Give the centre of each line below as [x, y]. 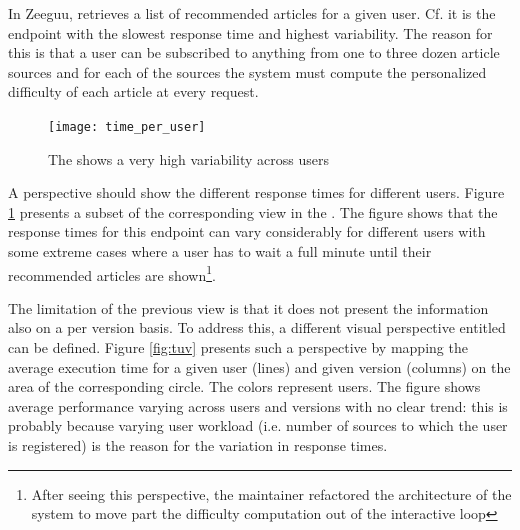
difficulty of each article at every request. [133, 91]
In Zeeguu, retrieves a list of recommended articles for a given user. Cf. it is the [252, 13]
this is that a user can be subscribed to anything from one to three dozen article [254, 52]
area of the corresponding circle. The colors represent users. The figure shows [244, 386]
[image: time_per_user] [127, 126]
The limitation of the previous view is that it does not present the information [248, 307]
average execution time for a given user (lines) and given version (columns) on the [259, 366]
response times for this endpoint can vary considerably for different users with [247, 231]
